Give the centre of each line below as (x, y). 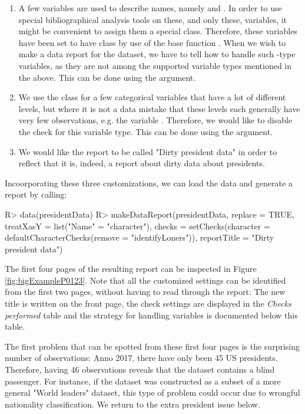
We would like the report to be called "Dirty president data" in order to (148, 151)
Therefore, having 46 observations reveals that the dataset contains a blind (140, 369)
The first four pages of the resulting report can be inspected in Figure (131, 269)
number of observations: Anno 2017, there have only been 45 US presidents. (141, 358)
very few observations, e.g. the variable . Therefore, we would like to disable (155, 120)
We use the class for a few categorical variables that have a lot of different (152, 97)
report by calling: (36, 194)
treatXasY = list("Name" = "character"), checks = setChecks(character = (137, 226)
